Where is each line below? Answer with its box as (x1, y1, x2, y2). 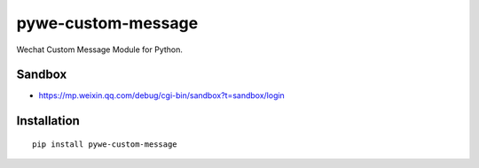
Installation (16, 113, 80, 128)
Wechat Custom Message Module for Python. (16, 44, 184, 55)
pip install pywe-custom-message (32, 139, 177, 149)
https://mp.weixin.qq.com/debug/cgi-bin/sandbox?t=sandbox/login (38, 90, 286, 101)
